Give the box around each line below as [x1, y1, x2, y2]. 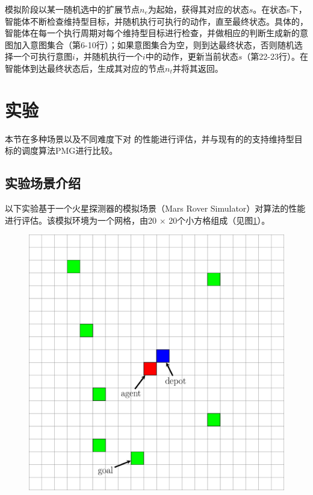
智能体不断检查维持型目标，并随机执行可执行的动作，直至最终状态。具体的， [5, 14, 308, 27]
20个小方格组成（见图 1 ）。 [169, 213, 270, 226]
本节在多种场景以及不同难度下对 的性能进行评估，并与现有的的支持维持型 [5, 132, 294, 145]
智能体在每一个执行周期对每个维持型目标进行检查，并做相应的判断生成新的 [5, 27, 300, 39]
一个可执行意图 [13, 50, 72, 63]
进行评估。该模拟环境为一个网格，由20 [5, 213, 156, 226]
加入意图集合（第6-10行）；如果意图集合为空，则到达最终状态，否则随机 [13, 38, 294, 51]
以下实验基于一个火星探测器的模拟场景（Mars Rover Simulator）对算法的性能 [5, 202, 306, 215]
